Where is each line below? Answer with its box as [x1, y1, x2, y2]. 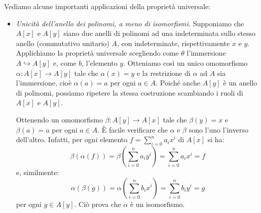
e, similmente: [16, 166, 59, 177]
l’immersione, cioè [16, 77, 72, 88]
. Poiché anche [156, 77, 200, 88]
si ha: [207, 134, 225, 145]
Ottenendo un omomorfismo [16, 114, 103, 124]
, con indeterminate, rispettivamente [117, 37, 230, 48]
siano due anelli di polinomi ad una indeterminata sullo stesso [63, 28, 256, 38]
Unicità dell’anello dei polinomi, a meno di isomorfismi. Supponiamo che [16, 18, 244, 28]
